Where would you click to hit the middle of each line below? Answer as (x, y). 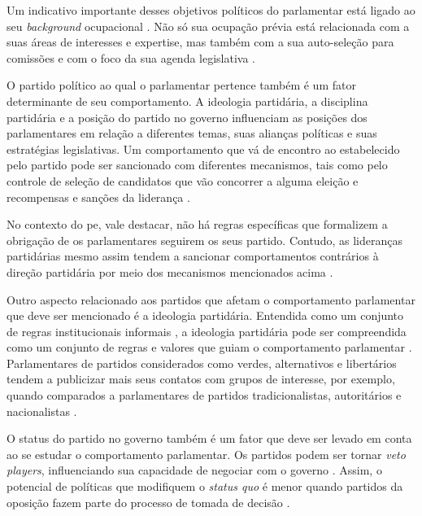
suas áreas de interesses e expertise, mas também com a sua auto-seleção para (200, 42)
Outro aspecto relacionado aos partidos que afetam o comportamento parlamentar (211, 299)
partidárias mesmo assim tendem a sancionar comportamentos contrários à (193, 256)
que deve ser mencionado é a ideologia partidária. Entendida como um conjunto (205, 315)
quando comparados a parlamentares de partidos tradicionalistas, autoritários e (204, 395)
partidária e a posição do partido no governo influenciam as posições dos (187, 117)
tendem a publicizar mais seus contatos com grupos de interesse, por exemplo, (201, 379)
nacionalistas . (42, 411)
